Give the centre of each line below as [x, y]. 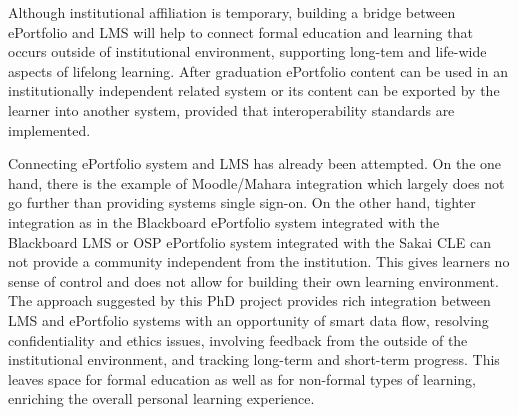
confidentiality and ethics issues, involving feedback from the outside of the [238, 339]
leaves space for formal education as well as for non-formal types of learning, [242, 378]
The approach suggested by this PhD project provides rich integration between [249, 300]
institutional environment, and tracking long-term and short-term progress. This [254, 359]
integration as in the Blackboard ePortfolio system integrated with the [224, 221]
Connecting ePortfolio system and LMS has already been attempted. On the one [255, 163]
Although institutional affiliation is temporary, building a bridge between [232, 12]
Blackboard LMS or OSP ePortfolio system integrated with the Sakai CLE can [249, 241]
